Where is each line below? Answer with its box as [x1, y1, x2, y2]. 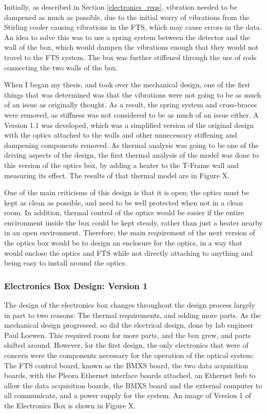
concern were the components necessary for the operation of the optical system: [4, 350, 254, 361]
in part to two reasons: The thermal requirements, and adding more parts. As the [4, 309, 261, 320]
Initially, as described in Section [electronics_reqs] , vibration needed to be [4, 2, 237, 12]
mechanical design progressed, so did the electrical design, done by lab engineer [4, 319, 254, 330]
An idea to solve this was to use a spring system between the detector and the [4, 31, 250, 42]
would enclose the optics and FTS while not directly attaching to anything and [4, 247, 253, 258]
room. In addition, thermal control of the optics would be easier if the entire [4, 207, 244, 218]
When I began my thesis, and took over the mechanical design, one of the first [4, 79, 251, 90]
